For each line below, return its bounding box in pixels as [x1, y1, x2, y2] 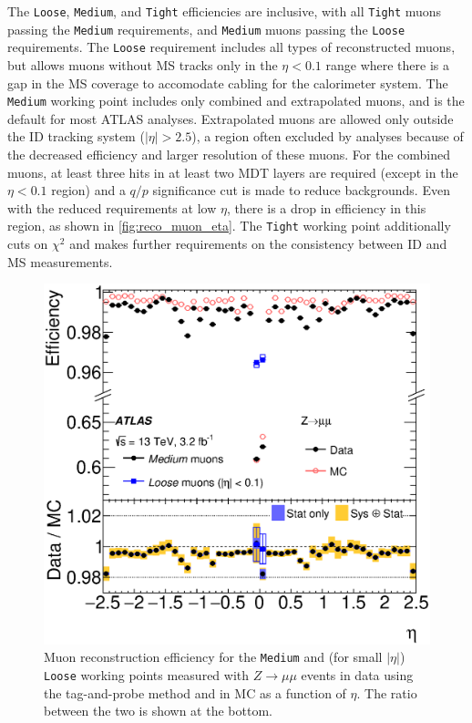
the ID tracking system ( [7, 127, 145, 146]
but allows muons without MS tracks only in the [7, 55, 278, 74]
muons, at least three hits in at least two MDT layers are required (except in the [7, 162, 458, 181]
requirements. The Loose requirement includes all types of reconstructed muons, [7, 37, 456, 57]
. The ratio [356, 683, 417, 702]
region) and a [51, 181, 126, 200]
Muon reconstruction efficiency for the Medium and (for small [44, 647, 383, 666]
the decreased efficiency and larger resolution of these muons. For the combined [7, 145, 450, 163]
